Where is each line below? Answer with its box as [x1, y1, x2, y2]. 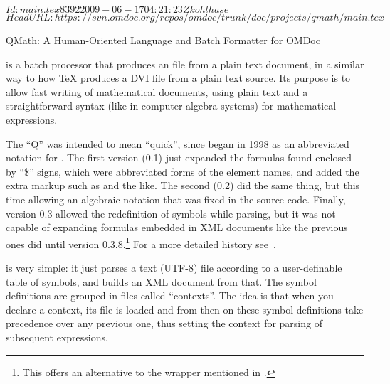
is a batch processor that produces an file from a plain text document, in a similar [6, 56, 364, 71]
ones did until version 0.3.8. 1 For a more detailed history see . [6, 234, 276, 251]
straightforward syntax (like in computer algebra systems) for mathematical [6, 98, 337, 113]
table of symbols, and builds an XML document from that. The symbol [6, 274, 317, 289]
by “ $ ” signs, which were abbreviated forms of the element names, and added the [6, 164, 359, 178]
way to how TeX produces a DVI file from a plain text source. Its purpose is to [6, 70, 351, 85]
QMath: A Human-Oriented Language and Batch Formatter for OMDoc [6, 33, 320, 47]
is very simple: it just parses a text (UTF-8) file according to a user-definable [6, 260, 342, 274]
